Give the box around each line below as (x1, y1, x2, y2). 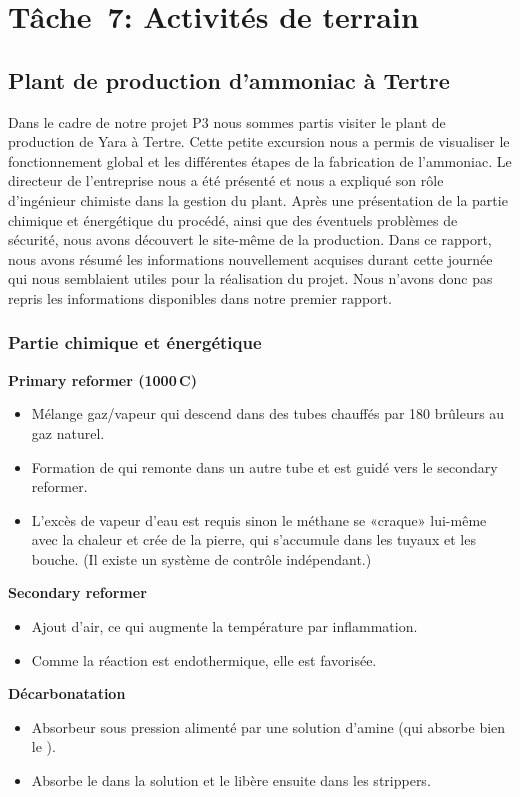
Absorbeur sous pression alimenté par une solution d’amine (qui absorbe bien (31, 716, 506, 737)
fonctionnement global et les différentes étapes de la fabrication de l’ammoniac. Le (8, 150, 512, 171)
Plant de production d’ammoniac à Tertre (8, 64, 450, 95)
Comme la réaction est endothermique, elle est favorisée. (31, 649, 377, 670)
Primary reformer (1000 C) (8, 369, 197, 390)
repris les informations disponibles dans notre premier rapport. (8, 287, 392, 308)
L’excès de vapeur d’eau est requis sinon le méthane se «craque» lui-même (31, 509, 487, 530)
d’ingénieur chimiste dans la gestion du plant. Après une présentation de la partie (8, 189, 508, 210)
